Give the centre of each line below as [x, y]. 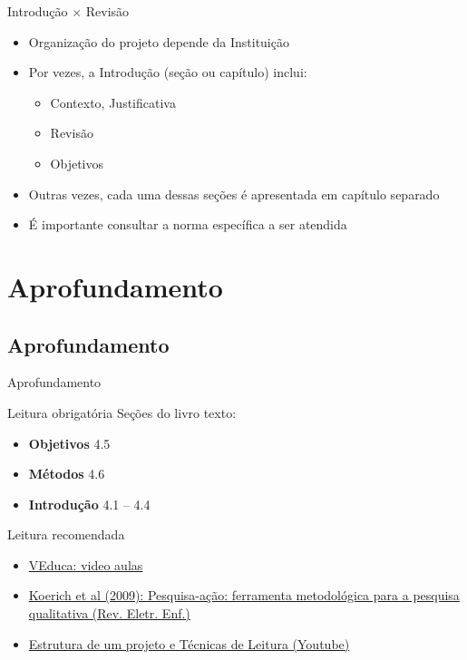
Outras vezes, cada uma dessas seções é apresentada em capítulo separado [234, 194]
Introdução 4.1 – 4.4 [89, 504]
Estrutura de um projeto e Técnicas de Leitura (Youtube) [189, 643]
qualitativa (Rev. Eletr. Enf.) [109, 613]
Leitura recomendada [66, 534]
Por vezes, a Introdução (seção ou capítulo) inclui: [168, 72]
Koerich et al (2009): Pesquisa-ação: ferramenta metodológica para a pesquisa [244, 595]
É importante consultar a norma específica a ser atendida [188, 224]
